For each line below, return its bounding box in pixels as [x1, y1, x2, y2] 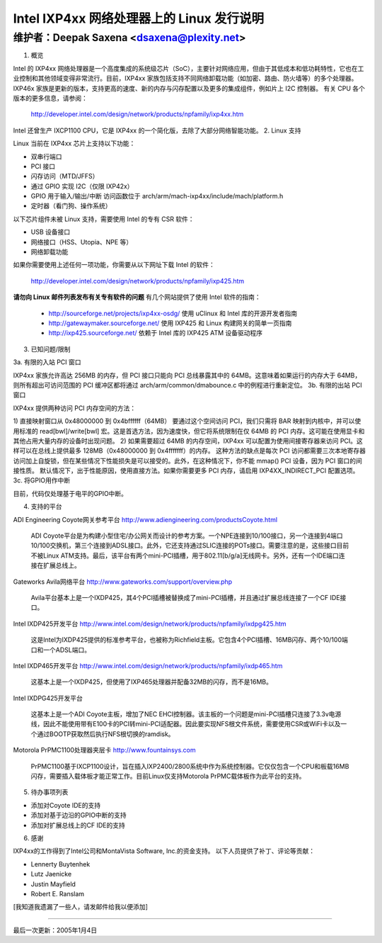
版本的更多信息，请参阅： [13, 94, 88, 102]
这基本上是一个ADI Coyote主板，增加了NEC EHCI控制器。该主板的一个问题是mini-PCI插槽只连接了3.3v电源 [30, 710, 342, 718]
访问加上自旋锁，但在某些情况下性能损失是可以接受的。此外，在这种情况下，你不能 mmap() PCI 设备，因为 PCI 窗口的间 [13, 456, 362, 465]
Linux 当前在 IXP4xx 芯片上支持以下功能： [13, 139, 136, 148]
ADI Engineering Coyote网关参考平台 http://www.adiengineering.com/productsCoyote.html [13, 515, 278, 524]
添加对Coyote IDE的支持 [30, 801, 101, 809]
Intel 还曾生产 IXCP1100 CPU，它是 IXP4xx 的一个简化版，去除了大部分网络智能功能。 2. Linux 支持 [13, 126, 301, 135]
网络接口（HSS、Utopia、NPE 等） [30, 237, 133, 246]
